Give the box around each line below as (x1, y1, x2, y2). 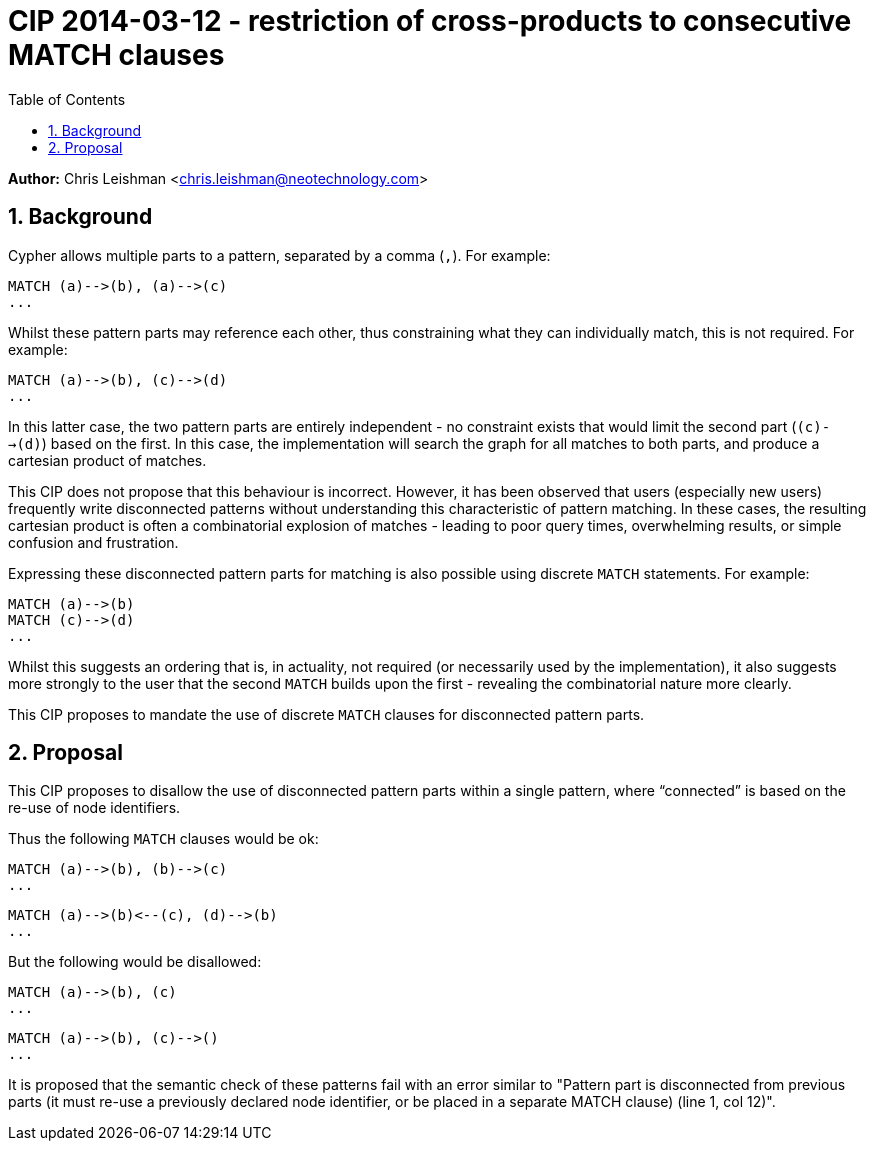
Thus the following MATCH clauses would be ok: (8, 830, 319, 848)
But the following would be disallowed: (8, 953, 262, 971)
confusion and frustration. (8, 533, 179, 551)
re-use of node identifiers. (8, 799, 181, 817)
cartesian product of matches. (8, 451, 207, 469)
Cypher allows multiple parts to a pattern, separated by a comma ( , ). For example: (8, 246, 551, 264)
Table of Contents (8, 90, 126, 108)
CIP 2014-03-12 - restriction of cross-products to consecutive (8, 4, 852, 38)
